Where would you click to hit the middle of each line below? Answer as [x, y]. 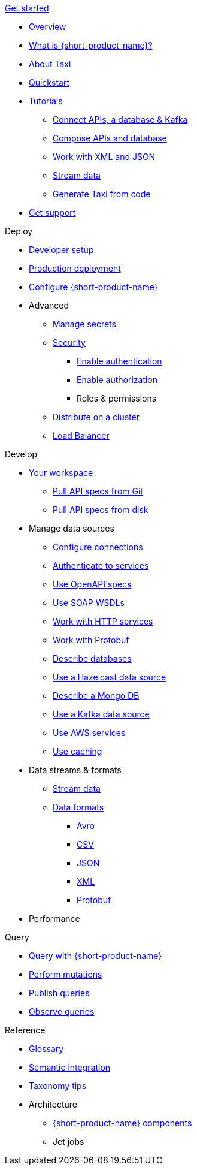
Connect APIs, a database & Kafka [120, 120]
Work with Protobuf [91, 640]
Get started [27, 8]
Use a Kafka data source [101, 714]
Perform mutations [66, 974]
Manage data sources [72, 528]
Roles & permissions [117, 398]
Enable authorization [117, 380]
